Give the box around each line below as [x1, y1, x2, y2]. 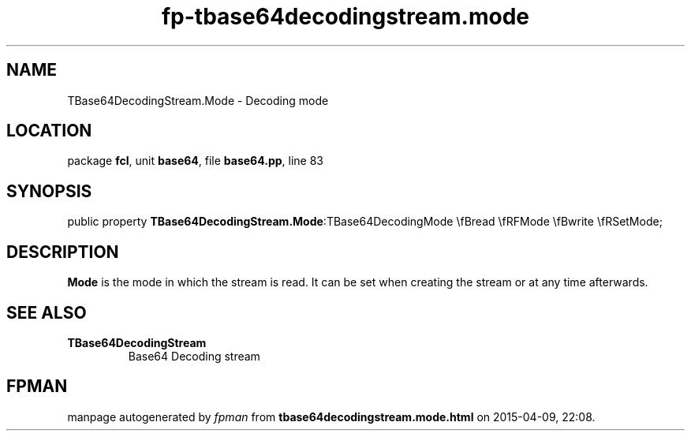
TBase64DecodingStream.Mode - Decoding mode [67, 93, 329, 107]
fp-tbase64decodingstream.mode [161, 3, 530, 30]
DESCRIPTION [6, 241, 119, 262]
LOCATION [6, 121, 92, 141]
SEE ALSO [6, 302, 87, 323]
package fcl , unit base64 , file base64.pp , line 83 [67, 154, 323, 168]
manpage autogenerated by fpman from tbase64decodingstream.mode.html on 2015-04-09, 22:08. [67, 409, 596, 424]
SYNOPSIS [6, 181, 92, 201]
